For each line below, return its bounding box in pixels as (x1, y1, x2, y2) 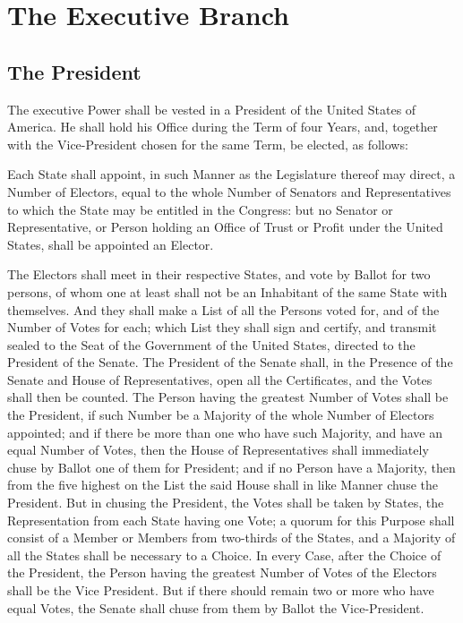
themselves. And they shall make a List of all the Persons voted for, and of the (7, 300, 440, 319)
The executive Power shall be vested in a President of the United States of (7, 99, 416, 118)
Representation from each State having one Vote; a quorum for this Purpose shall (7, 510, 455, 529)
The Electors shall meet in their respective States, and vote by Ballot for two (7, 265, 431, 284)
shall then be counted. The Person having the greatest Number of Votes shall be (7, 388, 449, 406)
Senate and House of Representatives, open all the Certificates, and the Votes (7, 370, 433, 388)
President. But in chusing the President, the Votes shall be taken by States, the (7, 493, 444, 512)
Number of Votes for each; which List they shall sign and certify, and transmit (7, 318, 437, 337)
